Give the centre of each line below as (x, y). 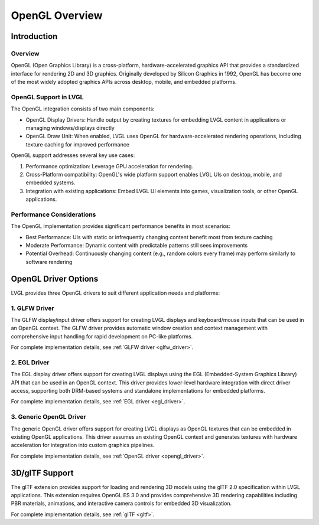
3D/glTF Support (42, 473)
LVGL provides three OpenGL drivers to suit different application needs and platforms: (115, 293)
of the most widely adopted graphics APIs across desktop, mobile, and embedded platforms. (124, 82)
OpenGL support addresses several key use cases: (73, 155)
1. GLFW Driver (32, 308)
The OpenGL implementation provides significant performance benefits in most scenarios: (121, 226)
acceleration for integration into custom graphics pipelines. (83, 445)
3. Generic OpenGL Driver (48, 417)
